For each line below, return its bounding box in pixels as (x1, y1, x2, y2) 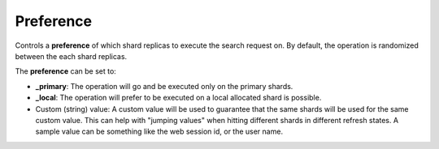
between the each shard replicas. (15, 51, 128, 61)
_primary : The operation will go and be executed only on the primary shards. (35, 81, 293, 91)
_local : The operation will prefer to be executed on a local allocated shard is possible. (35, 93, 322, 103)
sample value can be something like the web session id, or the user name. (35, 126, 284, 137)
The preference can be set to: (15, 66, 117, 76)
